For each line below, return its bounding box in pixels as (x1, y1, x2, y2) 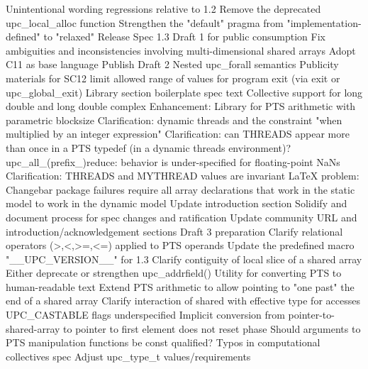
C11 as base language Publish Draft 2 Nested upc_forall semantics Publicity (6, 57, 339, 72)
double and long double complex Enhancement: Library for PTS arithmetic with (6, 99, 356, 114)
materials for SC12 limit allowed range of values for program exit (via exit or (6, 70, 340, 85)
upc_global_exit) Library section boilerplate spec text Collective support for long (6, 84, 363, 99)
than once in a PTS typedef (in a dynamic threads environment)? (6, 140, 291, 155)
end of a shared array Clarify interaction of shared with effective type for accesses (6, 293, 360, 308)
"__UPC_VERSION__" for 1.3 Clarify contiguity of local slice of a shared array (6, 251, 362, 266)
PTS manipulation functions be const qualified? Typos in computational (6, 335, 320, 350)
